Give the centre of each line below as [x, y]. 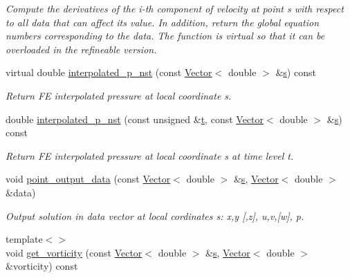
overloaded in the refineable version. [81, 49]
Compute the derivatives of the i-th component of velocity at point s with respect [175, 8]
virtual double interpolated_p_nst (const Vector [109, 72]
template [24, 239]
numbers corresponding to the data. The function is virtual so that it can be [165, 36]
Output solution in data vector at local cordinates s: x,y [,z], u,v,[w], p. [155, 215]
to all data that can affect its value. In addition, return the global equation [163, 22]
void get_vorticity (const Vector [74, 252]
